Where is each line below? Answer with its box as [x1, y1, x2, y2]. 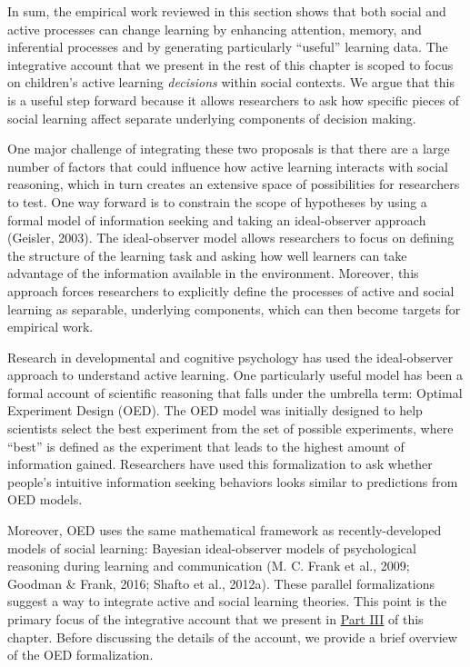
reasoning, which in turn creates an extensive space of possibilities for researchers [7, 174, 460, 194]
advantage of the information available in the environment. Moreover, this [7, 264, 419, 283]
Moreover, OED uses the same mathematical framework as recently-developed [7, 521, 442, 540]
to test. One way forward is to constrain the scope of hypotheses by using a [7, 192, 427, 211]
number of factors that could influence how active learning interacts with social [7, 156, 448, 175]
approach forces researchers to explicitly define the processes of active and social [7, 281, 455, 300]
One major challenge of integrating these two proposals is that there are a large [7, 139, 450, 158]
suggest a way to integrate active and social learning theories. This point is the [7, 592, 447, 611]
